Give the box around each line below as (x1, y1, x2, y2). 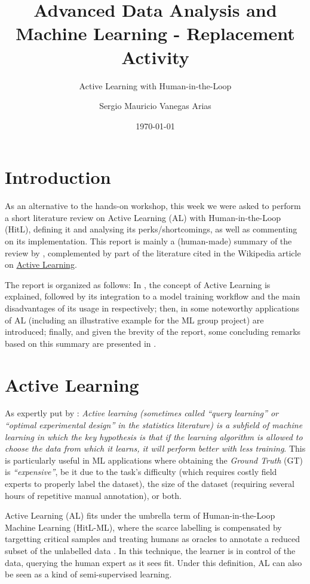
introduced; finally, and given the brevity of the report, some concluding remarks (5, 325, 301, 338)
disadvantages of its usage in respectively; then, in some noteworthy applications (5, 301, 299, 314)
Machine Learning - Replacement (16, 21, 295, 46)
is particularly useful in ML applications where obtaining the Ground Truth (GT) (5, 453, 303, 466)
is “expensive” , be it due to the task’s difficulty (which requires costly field (5, 465, 277, 478)
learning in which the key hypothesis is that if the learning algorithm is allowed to (5, 430, 303, 443)
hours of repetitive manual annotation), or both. (5, 489, 182, 501)
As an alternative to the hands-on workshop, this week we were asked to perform (5, 199, 301, 212)
